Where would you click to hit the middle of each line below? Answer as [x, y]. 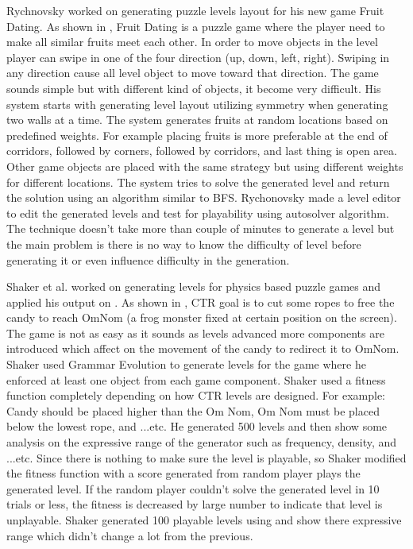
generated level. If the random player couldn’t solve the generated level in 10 [193, 488]
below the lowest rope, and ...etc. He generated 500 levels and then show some [197, 426]
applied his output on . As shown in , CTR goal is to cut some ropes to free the [201, 302]
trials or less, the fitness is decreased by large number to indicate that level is [195, 504]
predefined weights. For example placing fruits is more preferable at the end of [197, 135]
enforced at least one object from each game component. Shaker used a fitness [196, 379]
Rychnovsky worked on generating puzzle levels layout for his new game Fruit [195, 10]
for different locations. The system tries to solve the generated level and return [198, 182]
